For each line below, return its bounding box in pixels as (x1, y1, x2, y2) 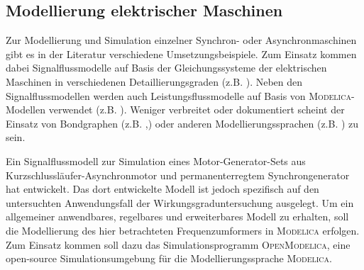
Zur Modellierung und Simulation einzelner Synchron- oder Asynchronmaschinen (6, 33, 357, 47)
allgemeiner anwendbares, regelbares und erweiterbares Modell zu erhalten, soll (6, 209, 349, 224)
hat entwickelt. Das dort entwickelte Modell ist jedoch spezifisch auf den (6, 181, 319, 196)
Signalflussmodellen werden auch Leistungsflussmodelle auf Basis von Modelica (6, 88, 351, 103)
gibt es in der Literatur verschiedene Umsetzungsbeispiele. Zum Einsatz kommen (6, 46, 357, 61)
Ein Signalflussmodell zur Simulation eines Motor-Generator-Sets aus (6, 153, 306, 168)
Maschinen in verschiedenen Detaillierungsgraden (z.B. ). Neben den (6, 74, 303, 89)
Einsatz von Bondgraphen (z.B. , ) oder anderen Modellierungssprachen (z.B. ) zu (6, 116, 359, 130)
